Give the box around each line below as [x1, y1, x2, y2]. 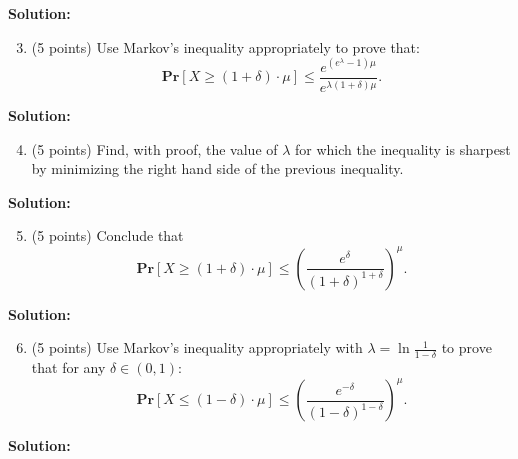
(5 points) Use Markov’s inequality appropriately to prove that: [31, 36, 420, 57]
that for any [31, 356, 106, 377]
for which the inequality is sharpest [295, 138, 511, 159]
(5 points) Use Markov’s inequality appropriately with [31, 337, 363, 358]
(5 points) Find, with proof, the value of [31, 138, 278, 159]
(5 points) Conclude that [31, 225, 184, 246]
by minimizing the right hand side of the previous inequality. [31, 158, 404, 179]
